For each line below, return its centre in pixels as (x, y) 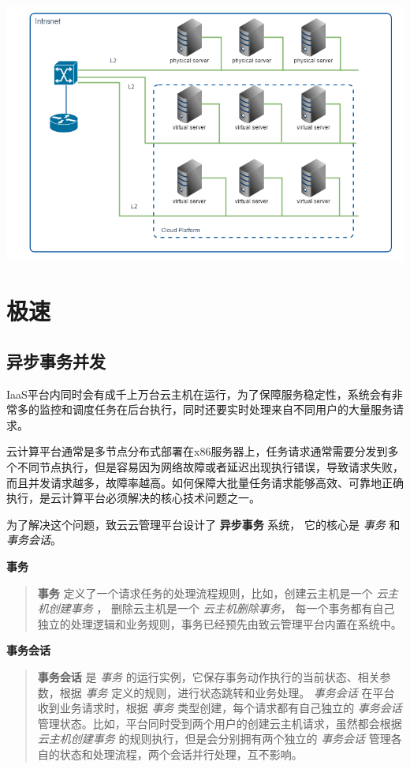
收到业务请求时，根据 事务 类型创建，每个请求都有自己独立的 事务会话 (220, 708)
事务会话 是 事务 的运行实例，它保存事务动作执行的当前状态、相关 (209, 677)
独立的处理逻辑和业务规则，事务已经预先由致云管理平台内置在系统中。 (220, 623)
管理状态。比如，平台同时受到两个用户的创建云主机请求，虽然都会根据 (220, 723)
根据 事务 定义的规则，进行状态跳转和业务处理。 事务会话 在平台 (227, 692)
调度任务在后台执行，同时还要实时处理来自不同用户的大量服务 (232, 409)
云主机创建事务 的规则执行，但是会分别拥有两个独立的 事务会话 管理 (214, 739)
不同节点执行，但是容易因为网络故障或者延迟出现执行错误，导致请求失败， (210, 467)
